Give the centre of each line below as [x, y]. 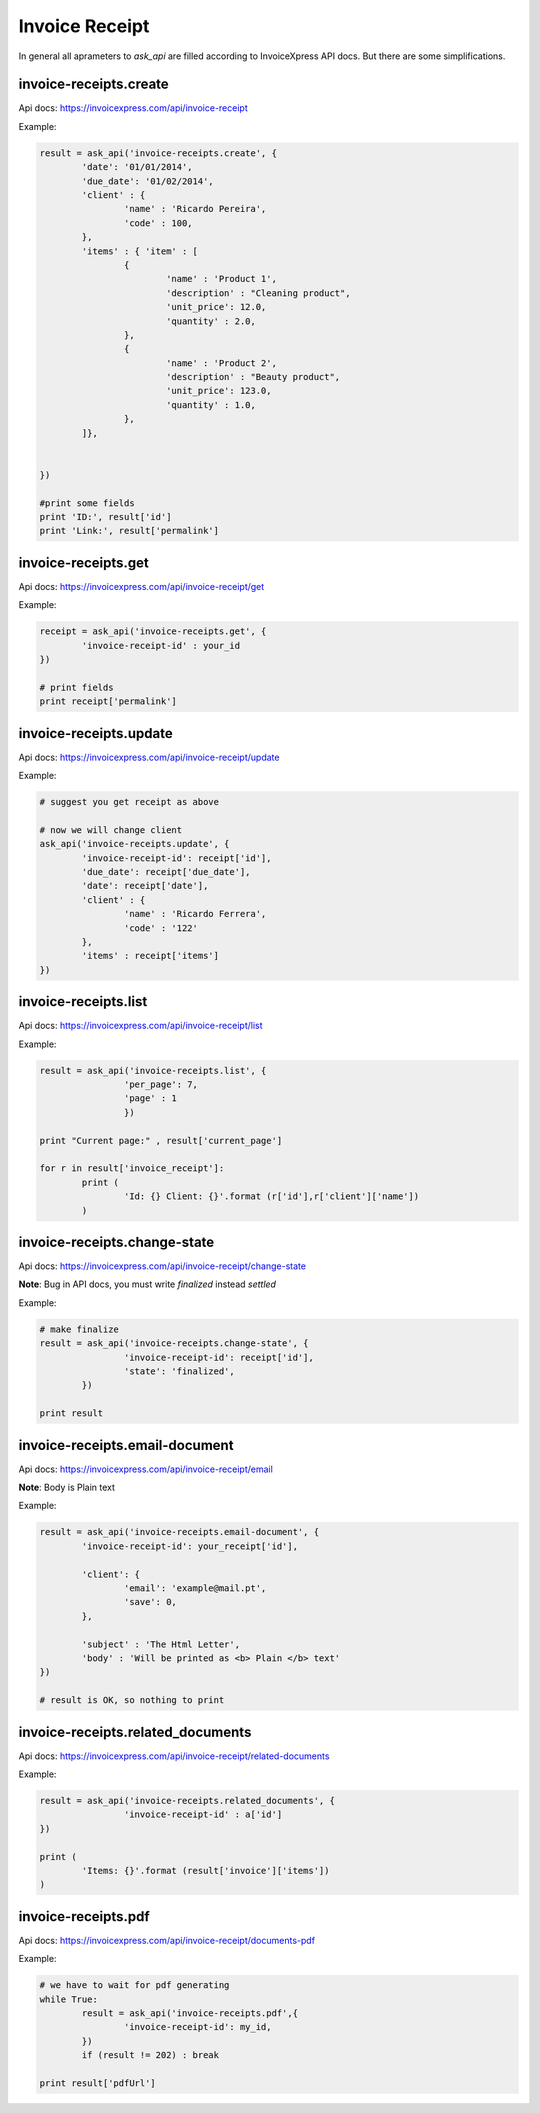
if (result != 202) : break [150, 2055]
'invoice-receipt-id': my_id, [197, 2027]
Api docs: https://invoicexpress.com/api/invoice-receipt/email [146, 1469]
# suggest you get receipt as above [129, 802]
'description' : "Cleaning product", [258, 293]
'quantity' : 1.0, [211, 404]
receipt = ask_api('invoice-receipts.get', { [153, 631]
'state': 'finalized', [179, 1371]
